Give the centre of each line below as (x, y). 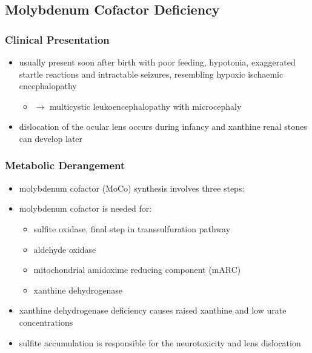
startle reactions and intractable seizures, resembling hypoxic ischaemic (151, 74)
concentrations (46, 322)
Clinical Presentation (57, 39)
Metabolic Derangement (65, 165)
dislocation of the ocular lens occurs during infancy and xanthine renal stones (163, 126)
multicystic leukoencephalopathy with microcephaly (145, 106)
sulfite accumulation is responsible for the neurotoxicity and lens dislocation (160, 342)
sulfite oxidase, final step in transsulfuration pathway (132, 228)
